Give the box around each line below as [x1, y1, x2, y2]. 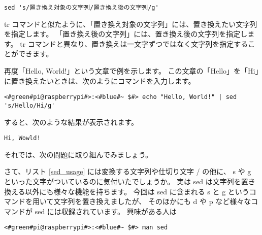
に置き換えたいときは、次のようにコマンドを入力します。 [4, 75, 195, 86]
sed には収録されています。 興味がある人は [35, 206, 177, 216]
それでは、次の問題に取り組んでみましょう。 [4, 149, 153, 159]
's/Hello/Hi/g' [4, 102, 55, 109]
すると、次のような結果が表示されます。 [4, 116, 139, 127]
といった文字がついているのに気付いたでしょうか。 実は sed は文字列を [4, 176, 241, 186]
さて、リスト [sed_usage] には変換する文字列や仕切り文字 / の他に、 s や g [4, 166, 251, 177]
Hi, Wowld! [4, 135, 41, 142]
